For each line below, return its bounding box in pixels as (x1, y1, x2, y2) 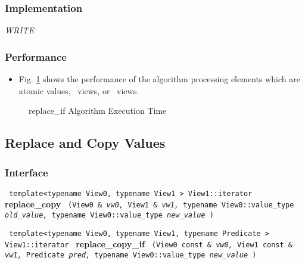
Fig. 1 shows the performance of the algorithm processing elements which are (18, 73, 300, 85)
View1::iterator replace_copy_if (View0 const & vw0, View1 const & (5, 238, 293, 250)
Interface (5, 164, 48, 179)
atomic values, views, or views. (18, 84, 139, 97)
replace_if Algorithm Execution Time (29, 104, 167, 117)
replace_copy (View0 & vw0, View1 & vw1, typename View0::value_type (5, 198, 294, 210)
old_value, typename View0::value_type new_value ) (5, 211, 214, 220)
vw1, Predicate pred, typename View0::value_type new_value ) (5, 251, 257, 260)
